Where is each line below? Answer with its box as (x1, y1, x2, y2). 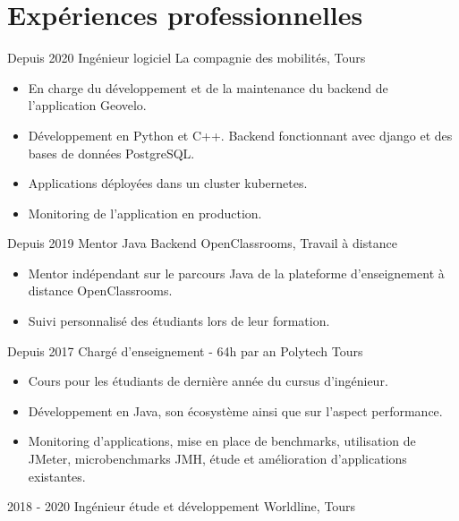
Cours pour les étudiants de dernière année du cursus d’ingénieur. (28, 372, 388, 390)
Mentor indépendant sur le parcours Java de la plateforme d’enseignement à (28, 263, 445, 282)
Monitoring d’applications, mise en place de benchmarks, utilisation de (28, 431, 416, 450)
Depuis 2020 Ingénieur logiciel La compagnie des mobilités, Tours (7, 48, 366, 67)
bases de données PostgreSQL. (28, 143, 195, 162)
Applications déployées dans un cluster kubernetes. (28, 174, 308, 192)
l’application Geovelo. (28, 96, 147, 115)
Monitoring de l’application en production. (28, 203, 262, 222)
